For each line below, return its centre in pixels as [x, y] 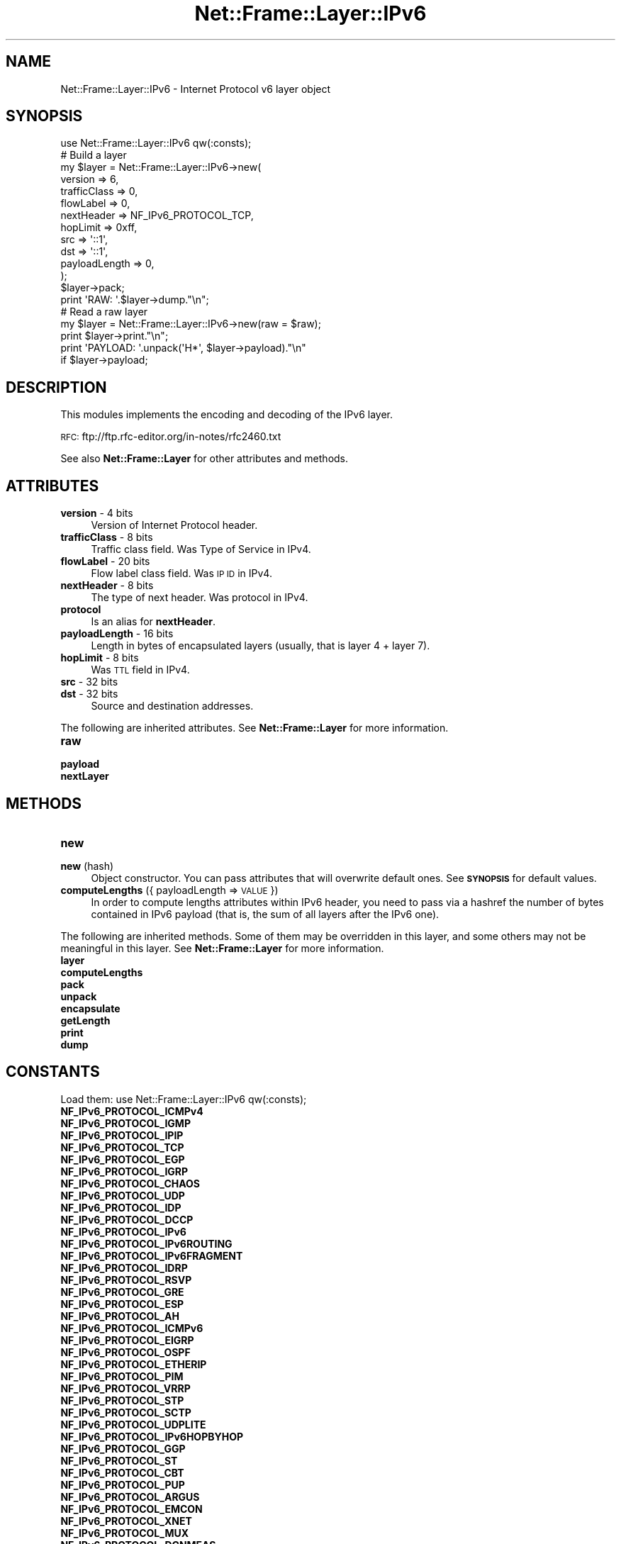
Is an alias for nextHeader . [153, 622]
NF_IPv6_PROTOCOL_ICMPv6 [132, 1328]
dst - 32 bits [89, 694]
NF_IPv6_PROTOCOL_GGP [123, 1448]
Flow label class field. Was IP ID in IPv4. [181, 574]
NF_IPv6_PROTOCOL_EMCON [132, 1509]
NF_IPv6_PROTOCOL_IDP [121, 1207]
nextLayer [85, 776]
